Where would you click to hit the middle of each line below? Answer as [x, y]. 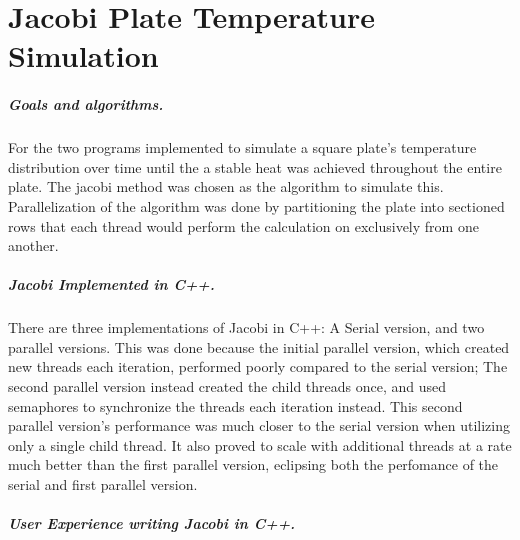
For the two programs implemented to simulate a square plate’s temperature [242, 147]
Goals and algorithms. [86, 104]
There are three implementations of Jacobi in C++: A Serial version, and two [246, 327]
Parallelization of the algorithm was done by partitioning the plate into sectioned [256, 205]
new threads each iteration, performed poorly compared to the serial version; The [258, 366]
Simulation [83, 55]
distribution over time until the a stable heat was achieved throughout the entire [255, 166]
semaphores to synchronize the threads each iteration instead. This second [235, 405]
